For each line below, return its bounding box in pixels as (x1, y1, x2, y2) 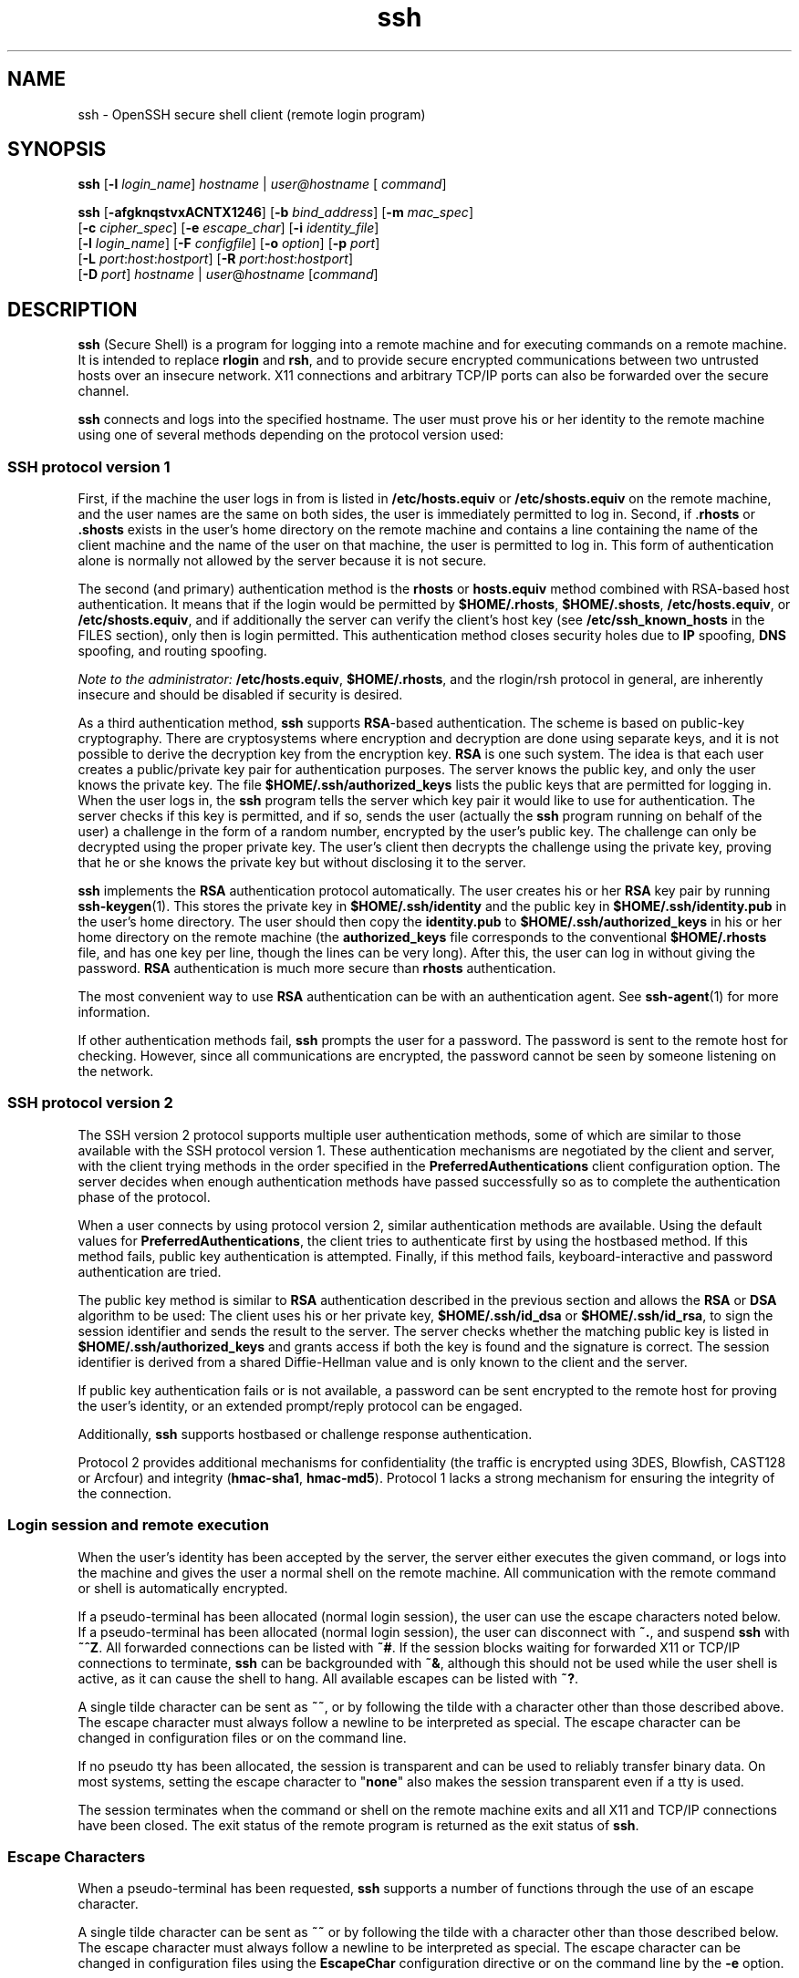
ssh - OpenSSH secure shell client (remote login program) (78, 106, 426, 122)
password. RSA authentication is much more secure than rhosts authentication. (78, 960, 556, 977)
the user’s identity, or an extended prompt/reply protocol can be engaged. (78, 1397, 523, 1414)
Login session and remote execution (7, 1516, 269, 1535)
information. (78, 1004, 150, 1020)
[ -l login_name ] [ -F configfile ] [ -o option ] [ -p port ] (78, 235, 380, 252)
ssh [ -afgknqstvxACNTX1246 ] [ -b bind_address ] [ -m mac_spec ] (78, 204, 473, 221)
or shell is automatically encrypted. (78, 1579, 288, 1596)
